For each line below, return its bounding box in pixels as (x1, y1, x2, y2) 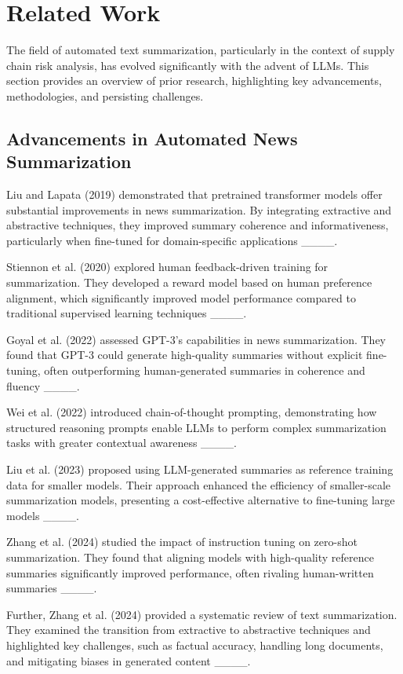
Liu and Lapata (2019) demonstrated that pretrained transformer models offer (6, 186, 383, 203)
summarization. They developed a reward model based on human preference (6, 274, 372, 291)
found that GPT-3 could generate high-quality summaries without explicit (6, 346, 363, 363)
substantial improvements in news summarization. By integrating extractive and (6, 201, 392, 218)
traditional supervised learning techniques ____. (6, 305, 247, 321)
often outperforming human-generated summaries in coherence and (44, 362, 365, 379)
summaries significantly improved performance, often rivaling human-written (6, 564, 374, 581)
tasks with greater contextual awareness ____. (6, 434, 237, 451)
